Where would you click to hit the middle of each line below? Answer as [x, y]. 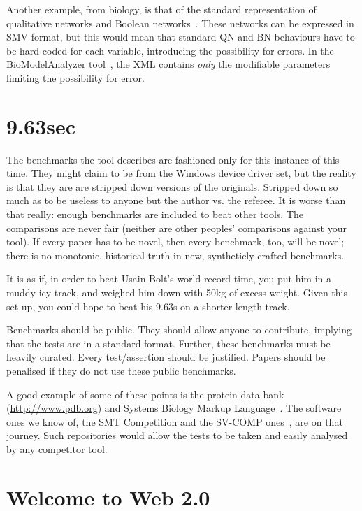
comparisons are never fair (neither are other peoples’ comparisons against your [176, 228]
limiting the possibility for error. [75, 77]
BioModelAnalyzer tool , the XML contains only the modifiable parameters [168, 64]
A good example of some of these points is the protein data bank [145, 394]
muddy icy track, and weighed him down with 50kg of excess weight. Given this [177, 293]
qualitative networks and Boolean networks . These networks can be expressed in [180, 23]
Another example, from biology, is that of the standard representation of [161, 9]
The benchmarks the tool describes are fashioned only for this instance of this [173, 159]
